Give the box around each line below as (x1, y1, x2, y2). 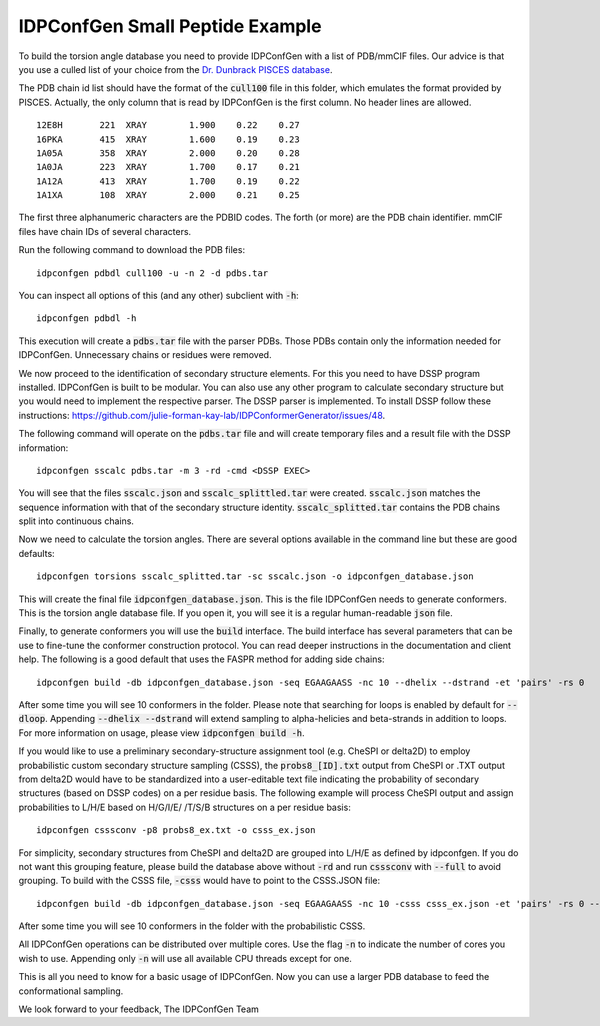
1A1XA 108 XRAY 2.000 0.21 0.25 (36, 190, 300, 201)
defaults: (18, 547, 55, 559)
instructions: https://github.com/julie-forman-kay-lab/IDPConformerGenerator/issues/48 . (18, 409, 386, 421)
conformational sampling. (18, 985, 124, 997)
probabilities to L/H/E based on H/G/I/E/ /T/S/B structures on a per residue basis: (18, 801, 352, 813)
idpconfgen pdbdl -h (36, 313, 137, 324)
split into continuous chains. (18, 515, 135, 527)
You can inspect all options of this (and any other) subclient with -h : (18, 290, 299, 302)
